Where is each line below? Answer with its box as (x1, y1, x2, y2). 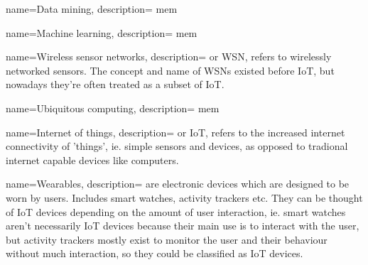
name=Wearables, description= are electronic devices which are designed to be (6, 176, 350, 191)
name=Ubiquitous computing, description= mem (6, 100, 220, 115)
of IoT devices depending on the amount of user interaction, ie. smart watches (6, 204, 346, 219)
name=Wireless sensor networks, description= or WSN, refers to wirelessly (6, 49, 332, 64)
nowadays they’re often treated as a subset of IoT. (6, 77, 224, 92)
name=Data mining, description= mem (6, 1, 178, 16)
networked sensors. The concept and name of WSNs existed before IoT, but (6, 63, 335, 77)
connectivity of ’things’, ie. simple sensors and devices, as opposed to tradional (6, 139, 348, 153)
